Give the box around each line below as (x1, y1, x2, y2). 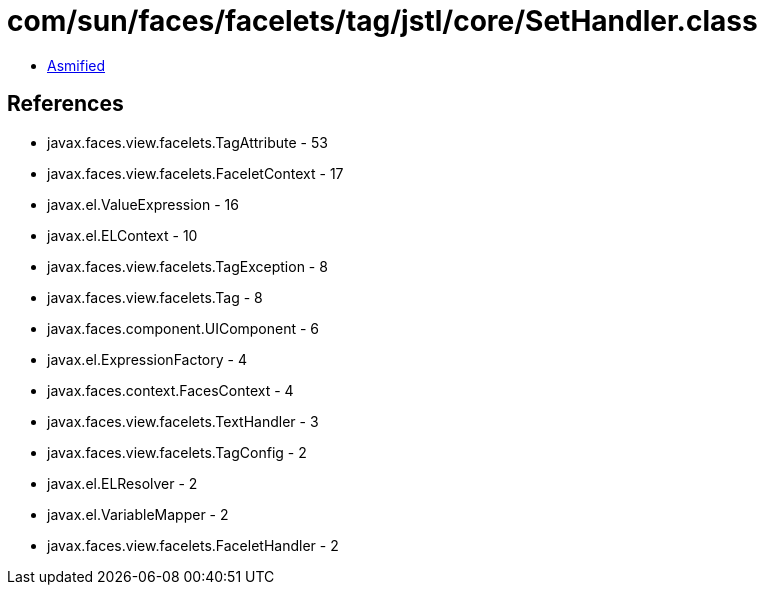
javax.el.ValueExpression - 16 (47, 195, 239, 213)
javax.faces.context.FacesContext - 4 (47, 381, 294, 399)
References (7, 91, 124, 117)
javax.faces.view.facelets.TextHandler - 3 (47, 412, 319, 430)
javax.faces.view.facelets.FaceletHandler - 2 (47, 536, 339, 554)
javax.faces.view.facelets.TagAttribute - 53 (47, 133, 328, 151)
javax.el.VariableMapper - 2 (47, 505, 229, 523)
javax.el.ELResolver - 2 (47, 474, 198, 492)
